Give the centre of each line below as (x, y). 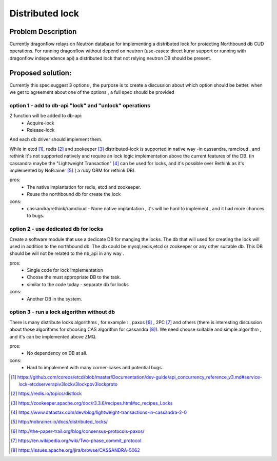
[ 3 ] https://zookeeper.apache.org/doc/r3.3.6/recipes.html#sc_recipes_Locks (92, 403)
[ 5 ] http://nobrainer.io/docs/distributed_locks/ (59, 422)
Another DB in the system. (54, 299)
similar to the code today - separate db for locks (78, 284)
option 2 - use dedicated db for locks (56, 229)
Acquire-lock (41, 123)
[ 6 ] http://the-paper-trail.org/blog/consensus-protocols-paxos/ (78, 431)
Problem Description (43, 32)
